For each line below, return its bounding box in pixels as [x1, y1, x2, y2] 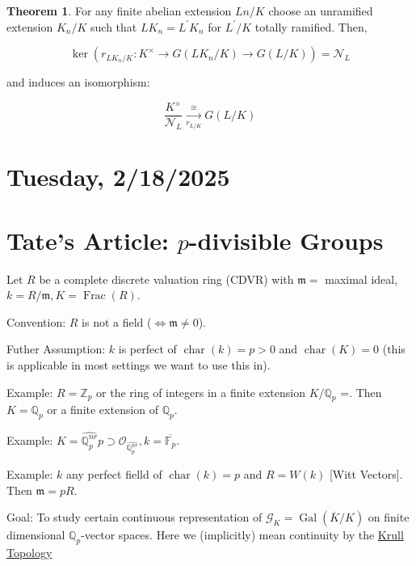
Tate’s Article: [6, 223, 169, 256]
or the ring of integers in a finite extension [96, 383, 305, 400]
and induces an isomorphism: [6, 74, 150, 91]
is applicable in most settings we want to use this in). [6, 357, 271, 374]
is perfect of [118, 340, 177, 357]
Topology [6, 544, 53, 561]
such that [90, 18, 137, 35]
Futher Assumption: [6, 340, 106, 357]
